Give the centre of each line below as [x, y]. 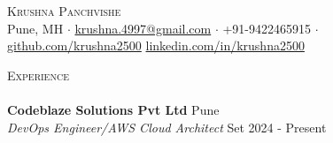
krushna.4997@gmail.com [143, 28]
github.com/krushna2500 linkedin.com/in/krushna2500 [156, 45]
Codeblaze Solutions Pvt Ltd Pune [113, 109]
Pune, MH [35, 28]
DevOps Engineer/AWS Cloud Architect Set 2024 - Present [167, 127]
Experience [38, 75]
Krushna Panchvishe [64, 11]
